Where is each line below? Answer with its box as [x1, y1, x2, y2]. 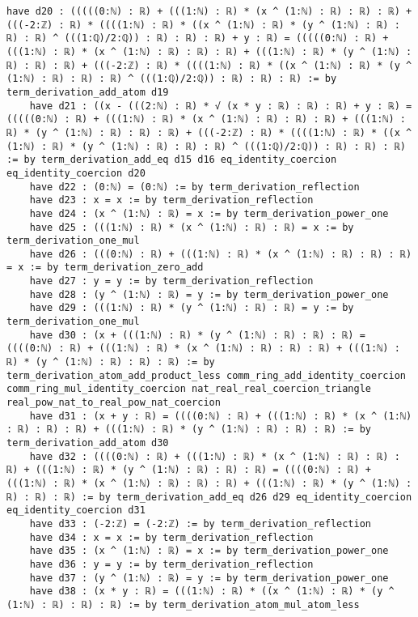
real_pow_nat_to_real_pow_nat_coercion [6, 397, 221, 409]
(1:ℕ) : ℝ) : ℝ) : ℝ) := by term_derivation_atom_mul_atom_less [6, 598, 360, 611]
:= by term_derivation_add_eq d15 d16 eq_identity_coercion [6, 154, 337, 166]
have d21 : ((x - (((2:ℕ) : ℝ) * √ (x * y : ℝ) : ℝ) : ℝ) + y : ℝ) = [29, 100, 412, 112]
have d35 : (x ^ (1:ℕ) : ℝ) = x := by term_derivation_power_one [29, 545, 389, 557]
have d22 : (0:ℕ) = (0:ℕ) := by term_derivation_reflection [29, 181, 360, 193]
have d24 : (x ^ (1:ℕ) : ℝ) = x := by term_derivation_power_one [29, 207, 389, 219]
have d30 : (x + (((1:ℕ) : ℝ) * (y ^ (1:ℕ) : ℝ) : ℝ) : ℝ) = [29, 329, 365, 341]
